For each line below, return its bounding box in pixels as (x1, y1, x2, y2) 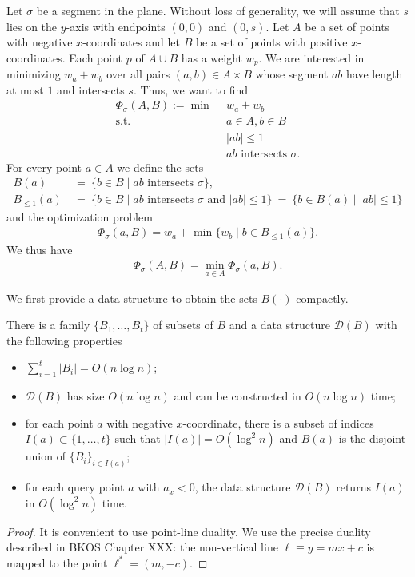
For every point (6, 158, 82, 175)
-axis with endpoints (66, 18, 166, 34)
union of (25, 448, 66, 464)
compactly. (296, 289, 349, 306)
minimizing (6, 66, 61, 82)
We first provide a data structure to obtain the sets (6, 289, 257, 306)
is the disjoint (338, 430, 406, 447)
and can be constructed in (174, 388, 301, 404)
